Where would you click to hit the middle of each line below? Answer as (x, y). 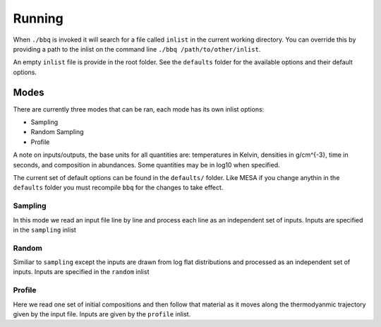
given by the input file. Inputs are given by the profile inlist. (102, 314)
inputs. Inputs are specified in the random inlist (81, 272)
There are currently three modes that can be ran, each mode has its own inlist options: (139, 109)
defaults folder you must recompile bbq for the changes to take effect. (118, 188)
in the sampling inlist (45, 230)
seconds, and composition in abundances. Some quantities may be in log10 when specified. (146, 165)
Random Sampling (57, 132)
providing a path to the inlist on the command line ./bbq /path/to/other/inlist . (137, 49)
